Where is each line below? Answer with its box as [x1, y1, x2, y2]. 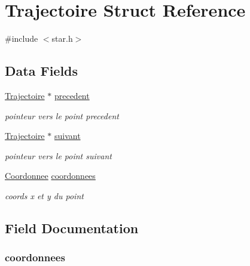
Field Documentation [5, 218, 139, 237]
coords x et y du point [5, 189, 84, 202]
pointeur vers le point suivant [5, 149, 112, 162]
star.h [51, 32, 73, 45]
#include [5, 32, 38, 45]
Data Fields [5, 61, 78, 80]
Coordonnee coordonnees [5, 169, 96, 182]
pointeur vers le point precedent [5, 109, 119, 122]
